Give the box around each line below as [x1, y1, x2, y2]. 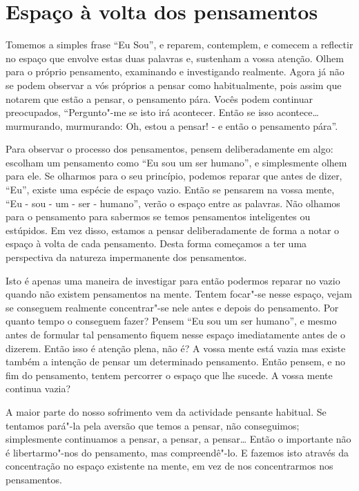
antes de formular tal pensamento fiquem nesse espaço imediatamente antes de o [6, 327, 346, 341]
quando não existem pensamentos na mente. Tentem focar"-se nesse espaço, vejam [6, 287, 352, 301]
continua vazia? [6, 381, 71, 396]
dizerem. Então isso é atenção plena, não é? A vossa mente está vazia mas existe [6, 340, 346, 355]
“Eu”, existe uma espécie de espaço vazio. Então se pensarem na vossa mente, [6, 182, 335, 197]
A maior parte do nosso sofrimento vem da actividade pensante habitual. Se [6, 404, 327, 418]
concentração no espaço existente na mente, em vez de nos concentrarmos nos [6, 459, 333, 473]
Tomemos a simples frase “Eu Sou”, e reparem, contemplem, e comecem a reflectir [6, 37, 353, 52]
